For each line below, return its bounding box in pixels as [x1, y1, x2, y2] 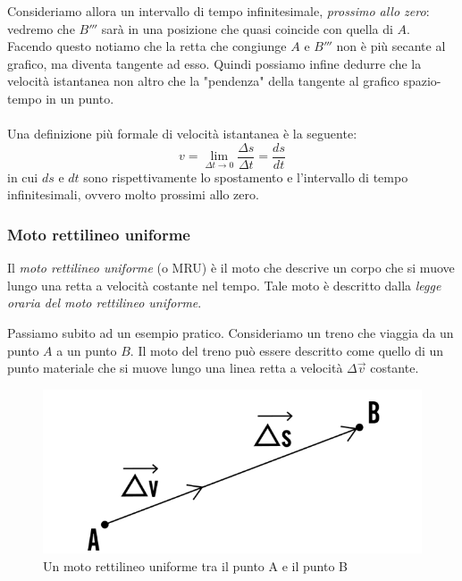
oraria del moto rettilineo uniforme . [7, 293, 202, 312]
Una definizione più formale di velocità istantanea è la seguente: [7, 124, 357, 143]
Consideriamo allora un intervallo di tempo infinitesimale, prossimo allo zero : [7, 2, 430, 20]
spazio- [403, 72, 441, 90]
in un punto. [46, 88, 114, 107]
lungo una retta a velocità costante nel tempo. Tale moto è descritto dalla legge [7, 275, 441, 294]
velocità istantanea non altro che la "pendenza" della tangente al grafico [7, 72, 399, 90]
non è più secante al [336, 37, 446, 55]
